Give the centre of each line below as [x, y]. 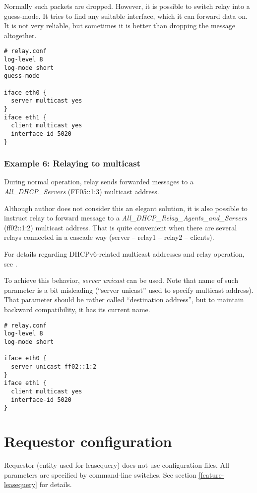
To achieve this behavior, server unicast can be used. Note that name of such [121, 280]
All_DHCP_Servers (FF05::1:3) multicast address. [82, 192]
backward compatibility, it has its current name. [77, 309]
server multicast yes [47, 101]
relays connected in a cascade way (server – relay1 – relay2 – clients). [109, 237]
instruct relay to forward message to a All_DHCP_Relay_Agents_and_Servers [126, 218]
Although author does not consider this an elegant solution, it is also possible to [126, 208]
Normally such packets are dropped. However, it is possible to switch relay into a [127, 6]
